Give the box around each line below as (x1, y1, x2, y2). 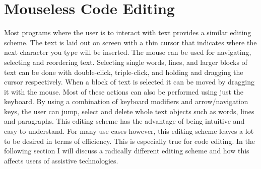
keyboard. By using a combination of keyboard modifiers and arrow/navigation (4, 96, 248, 107)
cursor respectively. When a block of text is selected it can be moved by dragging (4, 76, 255, 87)
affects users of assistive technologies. (4, 155, 118, 165)
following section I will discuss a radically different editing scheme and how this (4, 145, 249, 156)
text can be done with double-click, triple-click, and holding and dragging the (4, 66, 243, 77)
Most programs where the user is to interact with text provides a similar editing (4, 27, 251, 38)
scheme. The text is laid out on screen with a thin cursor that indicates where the (4, 37, 257, 47)
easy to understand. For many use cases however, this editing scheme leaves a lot (4, 126, 254, 136)
